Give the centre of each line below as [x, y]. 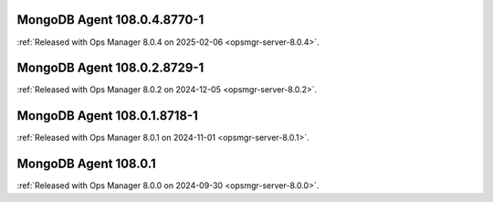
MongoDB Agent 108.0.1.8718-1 [107, 116]
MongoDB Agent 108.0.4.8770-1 [110, 20]
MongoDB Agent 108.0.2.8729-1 [110, 68]
